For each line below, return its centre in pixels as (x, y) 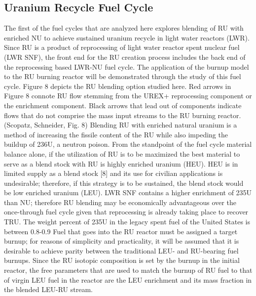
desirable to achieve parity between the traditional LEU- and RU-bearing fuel (121, 250)
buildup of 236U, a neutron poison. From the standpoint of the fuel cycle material (128, 144)
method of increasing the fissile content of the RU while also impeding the (116, 134)
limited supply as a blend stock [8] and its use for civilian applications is (113, 173)
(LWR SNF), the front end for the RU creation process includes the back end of (125, 57)
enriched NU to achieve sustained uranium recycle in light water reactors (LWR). (127, 37)
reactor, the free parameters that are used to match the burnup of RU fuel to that (128, 270)
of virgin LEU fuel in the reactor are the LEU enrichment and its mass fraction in (128, 279)
